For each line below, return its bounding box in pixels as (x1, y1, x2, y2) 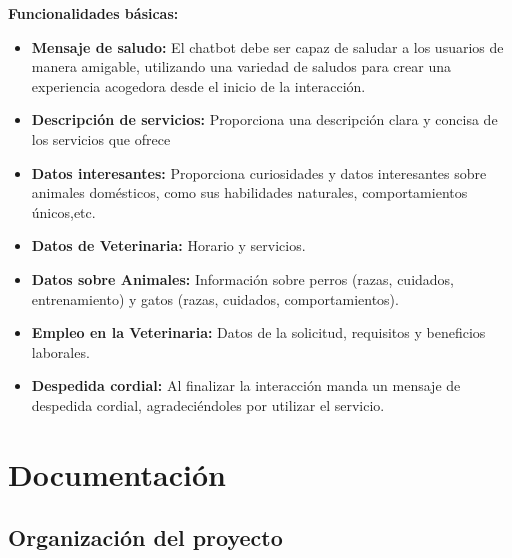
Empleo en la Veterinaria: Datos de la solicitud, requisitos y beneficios (31, 322, 486, 343)
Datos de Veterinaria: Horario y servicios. (31, 235, 306, 256)
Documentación (8, 453, 226, 494)
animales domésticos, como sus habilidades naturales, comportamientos (31, 182, 468, 203)
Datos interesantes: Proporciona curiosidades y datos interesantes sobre (31, 162, 487, 183)
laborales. (31, 341, 90, 362)
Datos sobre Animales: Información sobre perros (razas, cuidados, (31, 268, 455, 289)
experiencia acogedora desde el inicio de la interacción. (31, 75, 366, 96)
